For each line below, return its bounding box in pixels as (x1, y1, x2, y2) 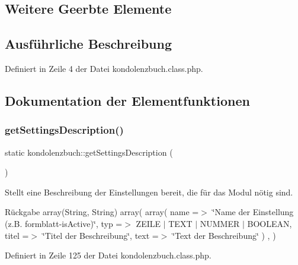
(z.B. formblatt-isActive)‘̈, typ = (5, 217, 123, 229)
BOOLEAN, (247, 217, 292, 229)
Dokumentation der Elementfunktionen (5, 91, 250, 109)
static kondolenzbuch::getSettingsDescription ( (5, 146, 173, 158)
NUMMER (200, 217, 240, 229)
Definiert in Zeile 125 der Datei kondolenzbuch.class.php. (5, 249, 212, 261)
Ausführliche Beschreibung (5, 34, 172, 53)
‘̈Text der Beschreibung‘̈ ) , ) (172, 229, 276, 241)
